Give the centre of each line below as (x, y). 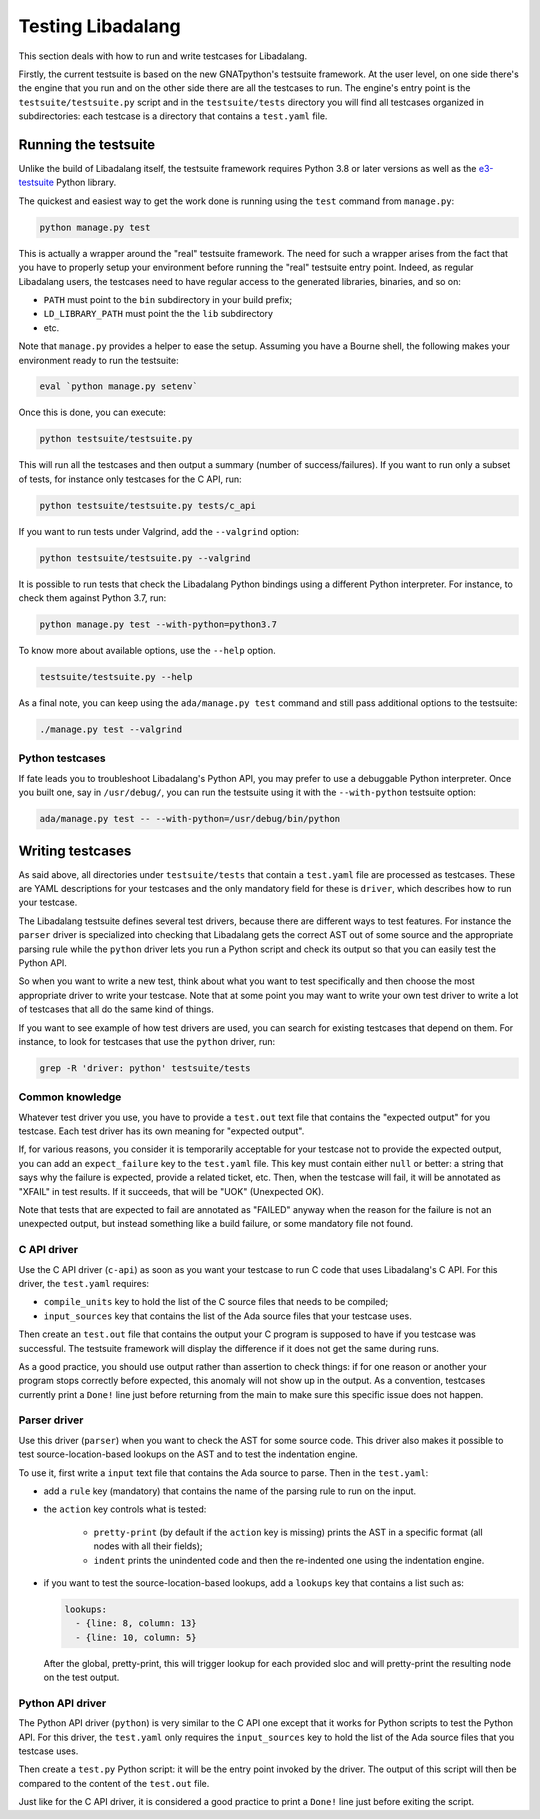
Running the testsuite (87, 144)
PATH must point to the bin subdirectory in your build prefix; (168, 299)
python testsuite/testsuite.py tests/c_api (148, 505)
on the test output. (81, 1677)
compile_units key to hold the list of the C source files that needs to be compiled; (216, 1302)
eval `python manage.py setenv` (119, 386)
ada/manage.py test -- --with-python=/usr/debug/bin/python (190, 819)
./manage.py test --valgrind (111, 729)
